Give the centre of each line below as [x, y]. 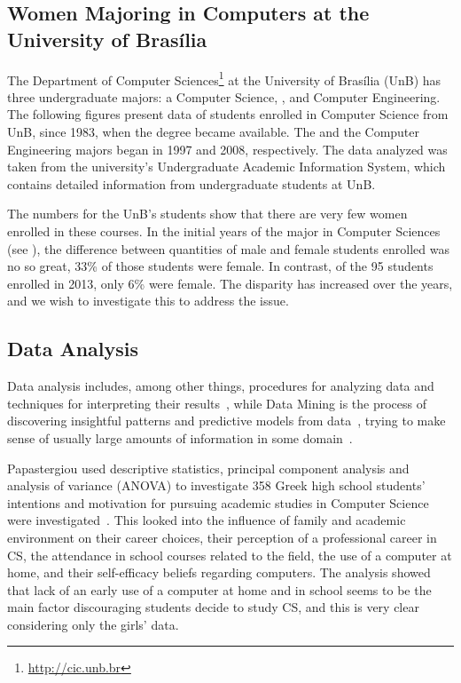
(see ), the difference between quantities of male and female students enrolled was [228, 248]
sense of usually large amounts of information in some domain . [180, 437]
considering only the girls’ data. [93, 624]
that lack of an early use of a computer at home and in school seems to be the [219, 589]
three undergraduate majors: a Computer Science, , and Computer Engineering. [224, 96]
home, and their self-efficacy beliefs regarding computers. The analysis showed [219, 572]
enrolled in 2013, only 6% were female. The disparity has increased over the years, [230, 283]
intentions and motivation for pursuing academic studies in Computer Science [218, 502]
